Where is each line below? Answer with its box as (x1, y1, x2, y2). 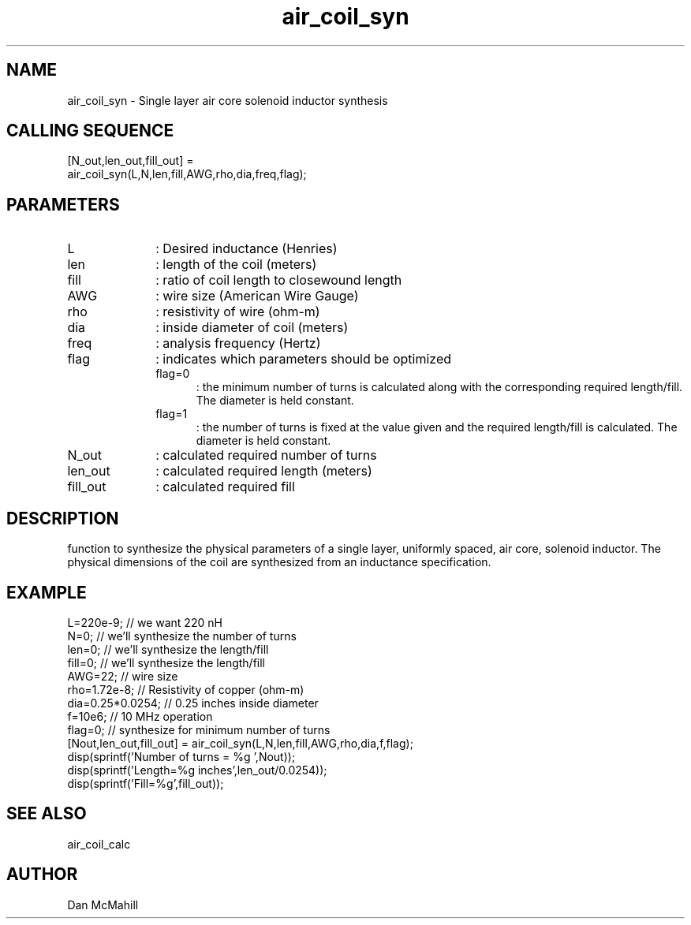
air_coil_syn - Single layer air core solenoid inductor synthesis (67, 93, 388, 107)
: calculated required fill (155, 479, 295, 495)
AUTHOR (6, 864, 78, 885)
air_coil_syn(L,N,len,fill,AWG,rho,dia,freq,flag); (67, 167, 307, 181)
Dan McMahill (67, 897, 139, 912)
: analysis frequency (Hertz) (155, 335, 321, 352)
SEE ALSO (6, 804, 87, 824)
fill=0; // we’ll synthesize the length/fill (67, 655, 266, 670)
